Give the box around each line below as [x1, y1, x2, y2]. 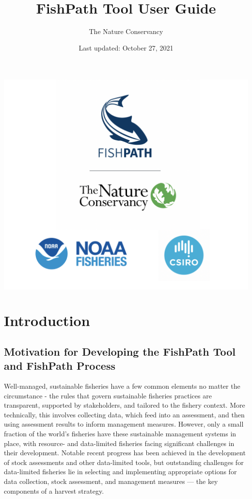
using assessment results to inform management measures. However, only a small [4, 419, 244, 429]
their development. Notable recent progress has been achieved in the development [4, 447, 246, 458]
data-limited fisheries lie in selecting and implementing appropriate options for [4, 466, 237, 477]
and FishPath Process [4, 358, 115, 373]
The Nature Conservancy [89, 26, 163, 36]
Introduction [4, 310, 90, 330]
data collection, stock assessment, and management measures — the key [4, 476, 218, 486]
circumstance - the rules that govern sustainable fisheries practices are [4, 390, 212, 400]
